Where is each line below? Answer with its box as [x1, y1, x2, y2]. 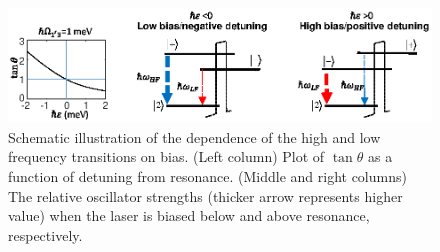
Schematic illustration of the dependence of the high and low [8, 126, 381, 147]
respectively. [8, 224, 83, 245]
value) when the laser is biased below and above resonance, [8, 205, 370, 226]
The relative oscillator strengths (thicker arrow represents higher [8, 185, 403, 206]
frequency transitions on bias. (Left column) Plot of [8, 146, 325, 167]
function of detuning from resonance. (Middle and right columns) [8, 166, 407, 186]
